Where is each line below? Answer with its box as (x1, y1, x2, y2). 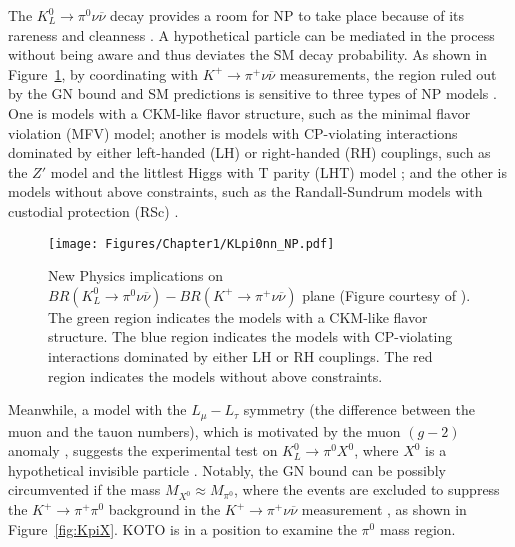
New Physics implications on (48, 265, 224, 286)
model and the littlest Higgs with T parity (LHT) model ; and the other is (50, 161, 507, 182)
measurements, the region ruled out (279, 63, 497, 84)
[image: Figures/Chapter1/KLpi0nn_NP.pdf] (48, 236, 335, 251)
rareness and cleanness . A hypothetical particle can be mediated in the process (8, 24, 495, 45)
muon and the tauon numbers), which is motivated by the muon (8, 420, 401, 441)
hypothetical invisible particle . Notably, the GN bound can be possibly (8, 459, 446, 480)
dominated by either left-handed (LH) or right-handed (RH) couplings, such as (8, 142, 491, 163)
